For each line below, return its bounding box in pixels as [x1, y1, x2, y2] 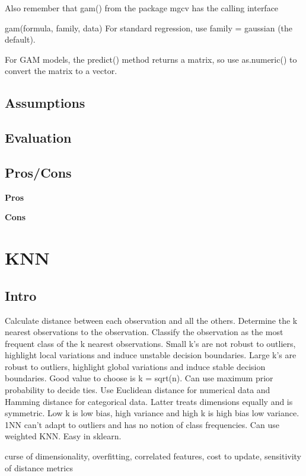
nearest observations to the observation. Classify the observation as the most [5, 326, 283, 338]
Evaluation [5, 128, 72, 147]
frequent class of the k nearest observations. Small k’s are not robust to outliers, [5, 337, 296, 349]
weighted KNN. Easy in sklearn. [5, 430, 122, 442]
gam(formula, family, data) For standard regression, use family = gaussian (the [5, 21, 293, 34]
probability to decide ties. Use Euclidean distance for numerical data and [5, 384, 270, 396]
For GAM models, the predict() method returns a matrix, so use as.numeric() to [5, 53, 297, 65]
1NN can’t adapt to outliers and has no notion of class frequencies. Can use [5, 418, 279, 430]
